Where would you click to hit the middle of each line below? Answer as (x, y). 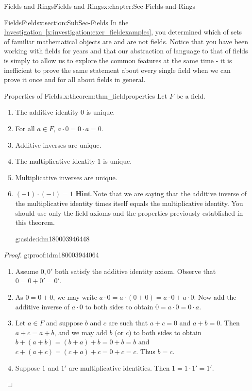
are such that (128, 323)
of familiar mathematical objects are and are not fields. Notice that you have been (126, 41)
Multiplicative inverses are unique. (66, 177)
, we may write (75, 297)
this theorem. (35, 222)
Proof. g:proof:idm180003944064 (51, 255)
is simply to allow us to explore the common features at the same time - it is (118, 60)
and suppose (65, 323)
